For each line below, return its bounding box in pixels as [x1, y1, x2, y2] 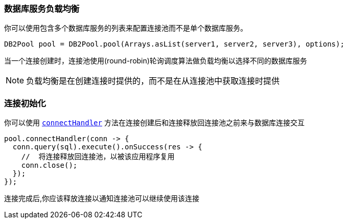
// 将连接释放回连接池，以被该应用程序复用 [21, 152, 175, 161]
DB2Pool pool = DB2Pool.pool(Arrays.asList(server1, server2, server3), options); [4, 40, 344, 49]
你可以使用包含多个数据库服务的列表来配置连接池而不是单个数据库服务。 [4, 24, 247, 33]
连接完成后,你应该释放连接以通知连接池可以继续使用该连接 [4, 194, 200, 203]
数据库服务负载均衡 [4, 4, 80, 14]
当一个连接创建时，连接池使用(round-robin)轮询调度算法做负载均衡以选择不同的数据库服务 [4, 56, 307, 65]
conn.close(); [21, 161, 78, 170]
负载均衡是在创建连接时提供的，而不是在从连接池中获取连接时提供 [26, 76, 280, 86]
